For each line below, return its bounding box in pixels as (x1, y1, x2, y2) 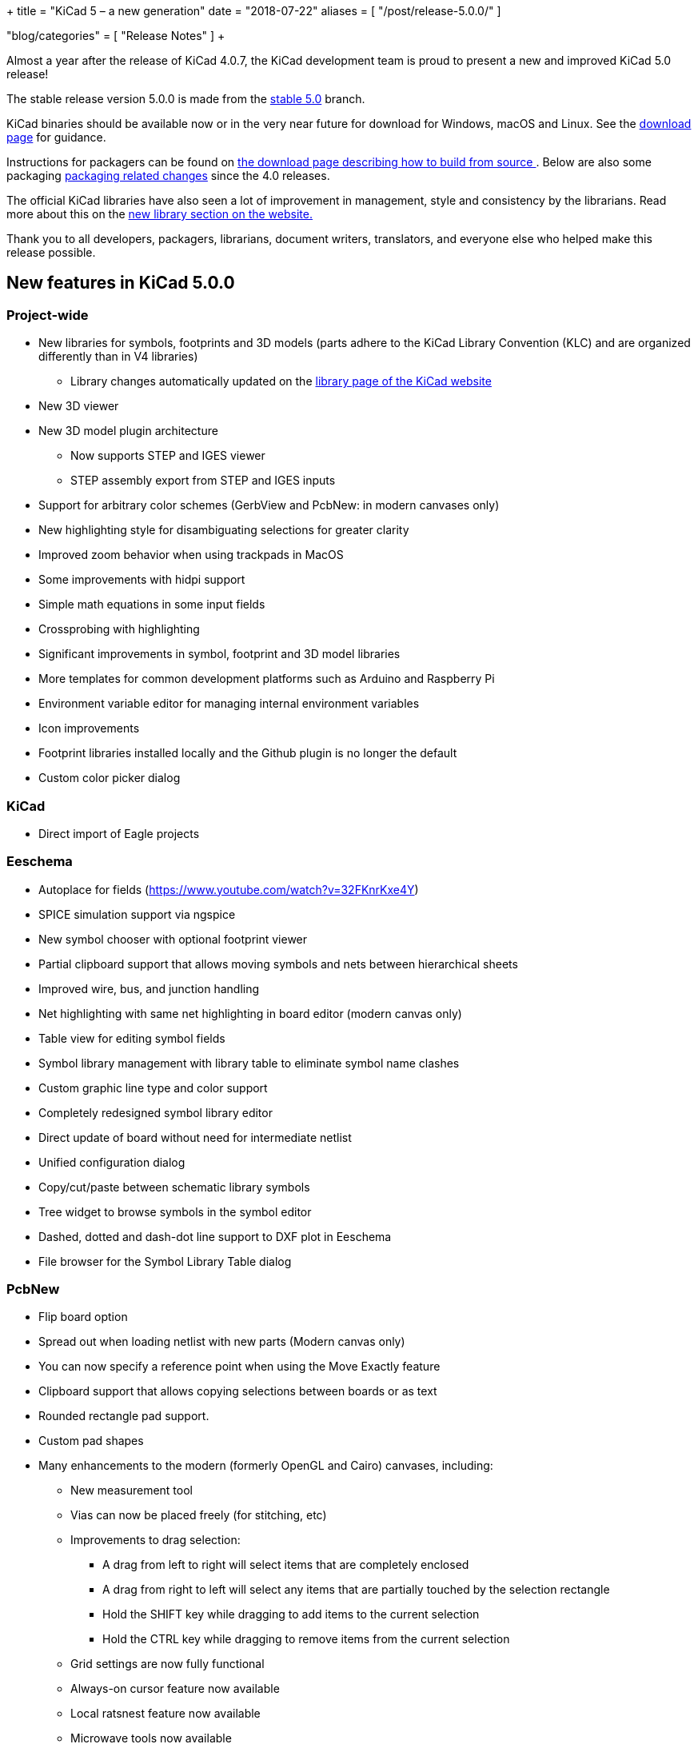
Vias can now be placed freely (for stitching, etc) (70, 1508, 327, 1523)
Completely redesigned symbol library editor (38, 1105, 273, 1119)
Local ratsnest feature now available (70, 1706, 261, 1721)
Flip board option (38, 1310, 128, 1324)
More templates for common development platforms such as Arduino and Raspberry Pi (38, 672, 495, 686)
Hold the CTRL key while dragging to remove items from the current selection (102, 1632, 510, 1646)
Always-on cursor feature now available (70, 1682, 280, 1696)
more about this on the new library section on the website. (6, 207, 313, 221)
